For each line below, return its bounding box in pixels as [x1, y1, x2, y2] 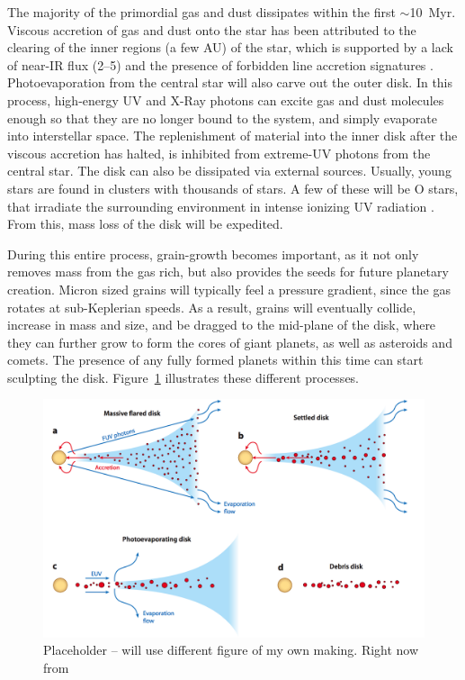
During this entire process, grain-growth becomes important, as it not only [7, 244, 419, 263]
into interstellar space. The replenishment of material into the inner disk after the [7, 126, 458, 145]
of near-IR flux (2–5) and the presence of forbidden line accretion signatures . [7, 55, 434, 74]
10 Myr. [409, 3, 456, 21]
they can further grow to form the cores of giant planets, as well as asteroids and [7, 332, 452, 351]
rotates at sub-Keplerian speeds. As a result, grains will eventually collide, [7, 297, 416, 316]
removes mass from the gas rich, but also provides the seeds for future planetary [7, 262, 449, 281]
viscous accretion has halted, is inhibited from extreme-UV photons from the [7, 143, 431, 162]
